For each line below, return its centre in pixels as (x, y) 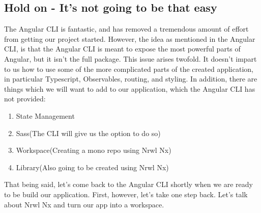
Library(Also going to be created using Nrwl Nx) (92, 167)
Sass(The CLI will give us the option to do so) (88, 133)
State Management (45, 115)
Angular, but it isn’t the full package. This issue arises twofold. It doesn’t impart (130, 58)
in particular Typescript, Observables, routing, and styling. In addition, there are (131, 79)
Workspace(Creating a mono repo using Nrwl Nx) (94, 150)
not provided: (25, 99)
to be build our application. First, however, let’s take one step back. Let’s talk (126, 194)
